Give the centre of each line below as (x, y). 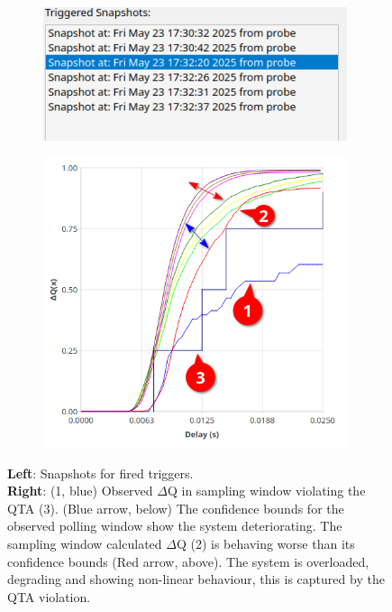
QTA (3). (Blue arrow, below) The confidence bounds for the (176, 508)
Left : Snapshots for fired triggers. (100, 473)
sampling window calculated (85, 544)
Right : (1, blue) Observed (80, 491)
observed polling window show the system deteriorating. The (175, 526)
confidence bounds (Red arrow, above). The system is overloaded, (188, 561)
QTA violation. (49, 596)
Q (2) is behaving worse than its (265, 544)
